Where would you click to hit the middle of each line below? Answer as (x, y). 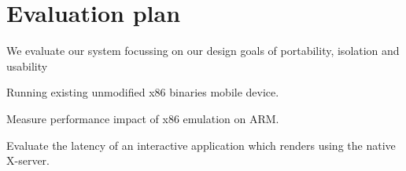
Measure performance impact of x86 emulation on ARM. (143, 118)
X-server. (28, 160)
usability (27, 65)
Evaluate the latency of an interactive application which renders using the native (201, 145)
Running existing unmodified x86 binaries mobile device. (143, 92)
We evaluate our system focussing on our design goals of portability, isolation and (203, 51)
